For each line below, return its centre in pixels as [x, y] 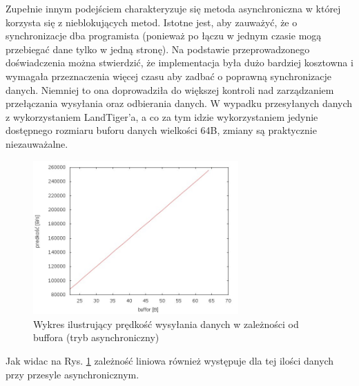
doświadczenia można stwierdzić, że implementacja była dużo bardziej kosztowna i [179, 62]
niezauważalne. [37, 143]
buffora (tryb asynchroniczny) [96, 337]
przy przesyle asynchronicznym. [72, 374]
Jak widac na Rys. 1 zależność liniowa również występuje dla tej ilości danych [170, 360]
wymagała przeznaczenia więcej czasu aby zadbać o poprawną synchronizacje [168, 76]
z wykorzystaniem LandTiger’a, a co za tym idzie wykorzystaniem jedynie [162, 116]
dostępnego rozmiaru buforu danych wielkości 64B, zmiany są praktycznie [161, 130]
